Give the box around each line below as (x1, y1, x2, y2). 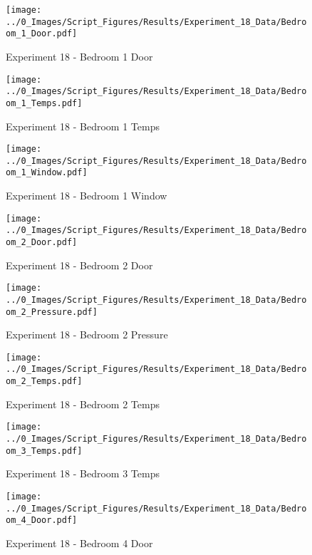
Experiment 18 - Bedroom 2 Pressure (6, 327, 168, 342)
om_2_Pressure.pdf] (6, 306, 98, 317)
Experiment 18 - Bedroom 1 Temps (6, 118, 160, 133)
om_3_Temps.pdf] (6, 445, 83, 456)
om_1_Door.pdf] (6, 28, 78, 39)
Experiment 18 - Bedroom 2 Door (6, 257, 153, 272)
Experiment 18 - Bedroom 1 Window (6, 188, 167, 203)
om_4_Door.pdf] (6, 515, 78, 526)
